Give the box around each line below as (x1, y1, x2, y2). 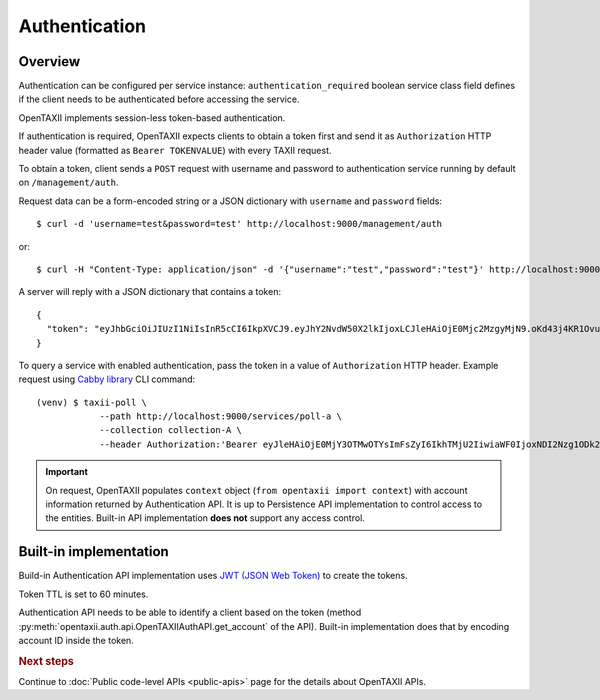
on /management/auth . (18, 176, 119, 189)
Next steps (18, 654, 74, 668)
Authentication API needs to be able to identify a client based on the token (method (18, 606, 362, 619)
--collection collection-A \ (99, 425, 242, 436)
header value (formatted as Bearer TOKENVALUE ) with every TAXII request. (18, 144, 332, 156)
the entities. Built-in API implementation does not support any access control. (45, 512, 365, 524)
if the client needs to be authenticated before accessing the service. (18, 93, 300, 105)
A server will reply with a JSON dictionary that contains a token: (18, 286, 282, 298)
